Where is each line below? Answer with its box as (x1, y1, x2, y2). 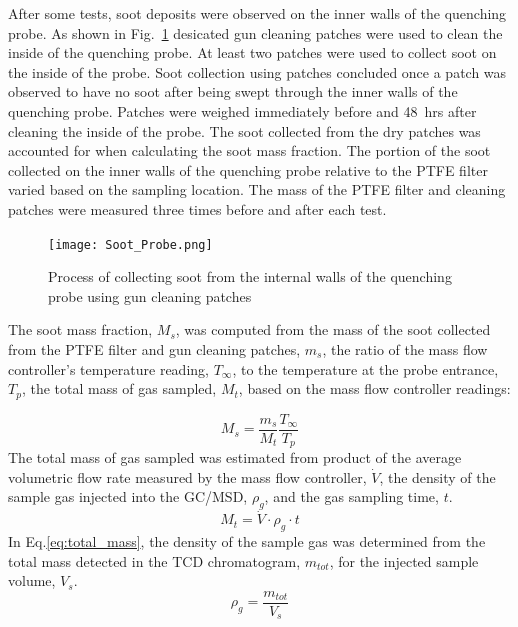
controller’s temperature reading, (8, 358, 209, 379)
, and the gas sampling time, (264, 486, 439, 507)
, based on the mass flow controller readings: (238, 378, 511, 399)
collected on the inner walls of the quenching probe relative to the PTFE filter (8, 159, 488, 180)
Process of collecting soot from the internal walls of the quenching (48, 266, 452, 287)
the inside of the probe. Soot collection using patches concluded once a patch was (8, 61, 507, 82)
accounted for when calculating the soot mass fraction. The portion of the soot (8, 140, 491, 161)
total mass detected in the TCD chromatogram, (8, 550, 301, 571)
